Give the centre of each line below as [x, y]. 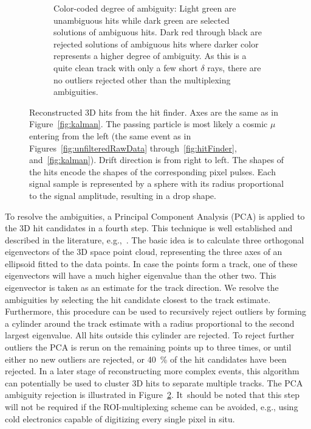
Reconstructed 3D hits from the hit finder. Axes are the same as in [154, 112]
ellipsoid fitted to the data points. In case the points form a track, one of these [151, 263]
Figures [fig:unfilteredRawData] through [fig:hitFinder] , [133, 148]
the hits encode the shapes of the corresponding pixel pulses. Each [152, 171]
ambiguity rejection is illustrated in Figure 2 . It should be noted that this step [152, 395]
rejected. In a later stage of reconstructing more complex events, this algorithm [152, 371]
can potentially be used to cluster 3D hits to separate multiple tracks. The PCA [154, 382]
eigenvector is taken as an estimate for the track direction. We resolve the [142, 288]
